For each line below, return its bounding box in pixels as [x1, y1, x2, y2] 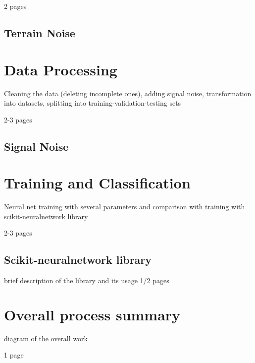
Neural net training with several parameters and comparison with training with [4, 201, 245, 212]
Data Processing [4, 59, 117, 79]
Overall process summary [4, 304, 181, 324]
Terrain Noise [4, 25, 75, 40]
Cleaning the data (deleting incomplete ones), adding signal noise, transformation [4, 88, 252, 98]
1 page [4, 350, 24, 360]
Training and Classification [4, 173, 191, 193]
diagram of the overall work [4, 333, 88, 343]
